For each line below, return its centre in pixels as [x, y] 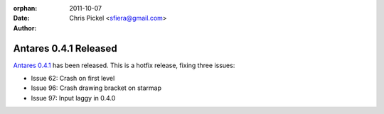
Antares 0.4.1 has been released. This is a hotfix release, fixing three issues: [124, 65]
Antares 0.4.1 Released [65, 49]
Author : [25, 28]
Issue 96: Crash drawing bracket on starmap [96, 88]
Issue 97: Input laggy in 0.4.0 [73, 98]
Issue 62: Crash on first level [73, 79]
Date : [21, 18]
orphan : [25, 8]
